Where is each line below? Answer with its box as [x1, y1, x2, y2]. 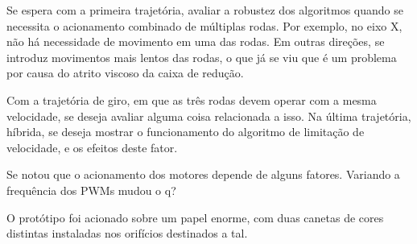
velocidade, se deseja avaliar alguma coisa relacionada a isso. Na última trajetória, [6, 107, 411, 124]
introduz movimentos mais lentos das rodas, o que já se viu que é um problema [6, 48, 397, 65]
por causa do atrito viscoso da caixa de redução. [6, 64, 244, 81]
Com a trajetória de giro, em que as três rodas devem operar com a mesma [6, 91, 377, 108]
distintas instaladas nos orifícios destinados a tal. [6, 225, 248, 242]
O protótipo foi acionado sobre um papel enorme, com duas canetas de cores [6, 209, 384, 225]
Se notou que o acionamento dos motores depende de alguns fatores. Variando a [6, 166, 400, 183]
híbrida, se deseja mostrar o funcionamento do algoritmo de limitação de [6, 123, 365, 140]
